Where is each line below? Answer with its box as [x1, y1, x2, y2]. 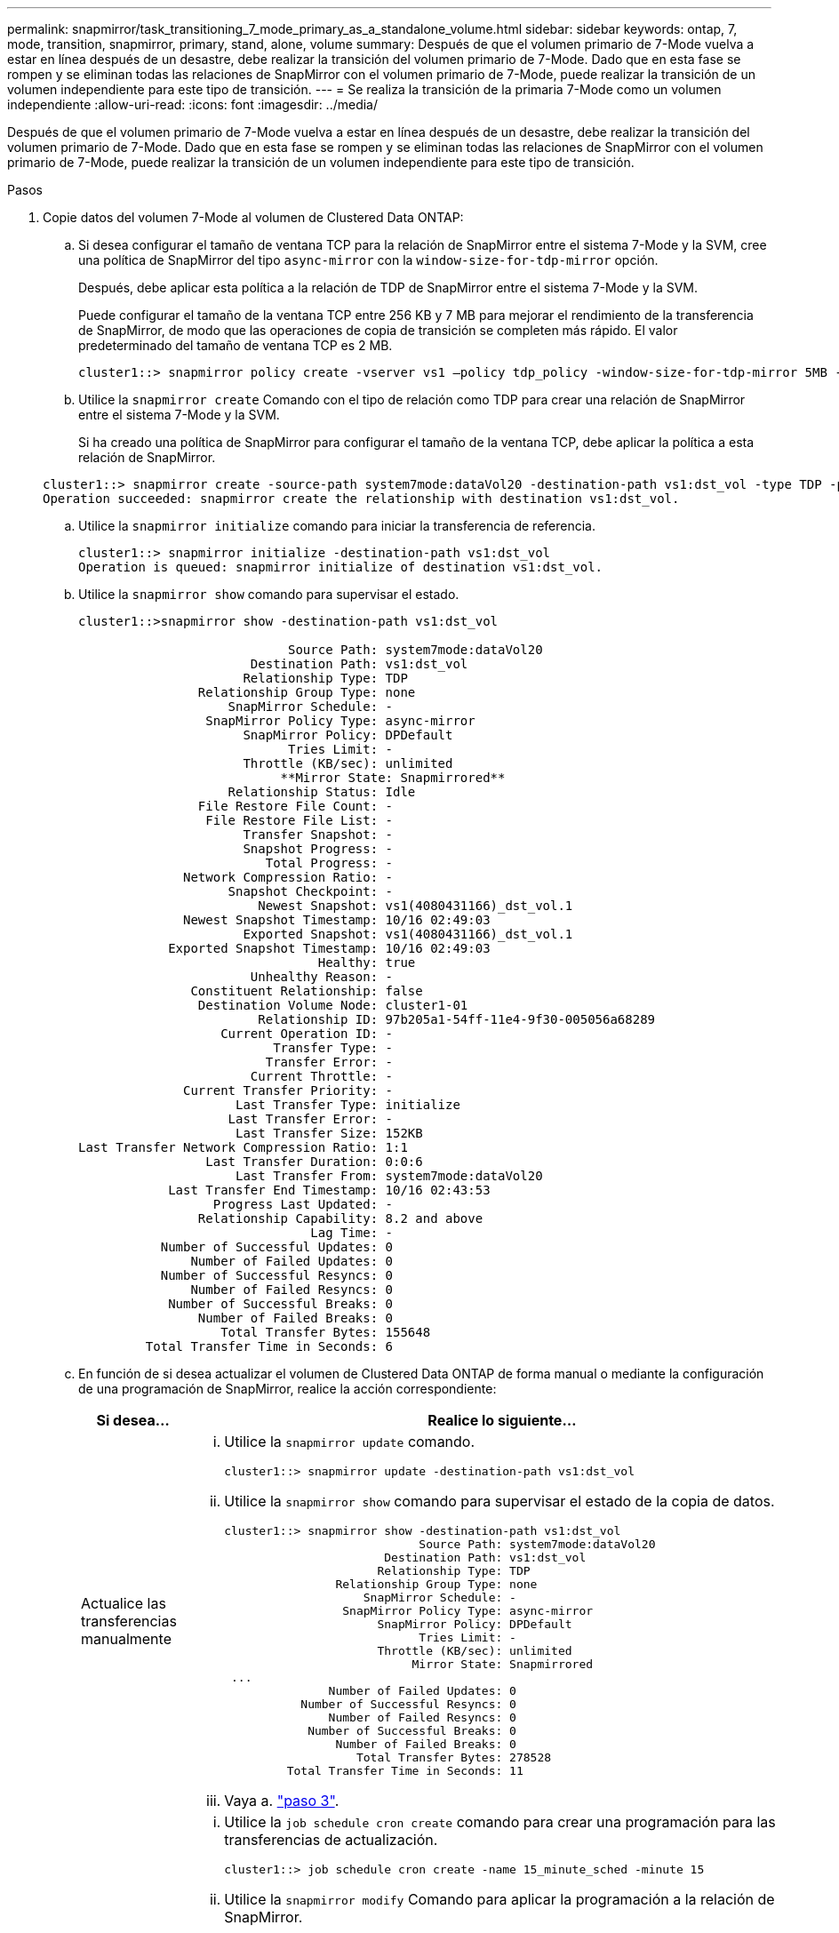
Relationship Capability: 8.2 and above [197, 1211, 483, 1226]
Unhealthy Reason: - [250, 970, 394, 984]
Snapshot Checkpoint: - [228, 884, 394, 899]
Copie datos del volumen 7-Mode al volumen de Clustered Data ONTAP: [43, 210, 464, 225]
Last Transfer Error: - [228, 1112, 394, 1126]
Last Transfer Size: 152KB [236, 1126, 423, 1140]
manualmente [81, 1630, 172, 1648]
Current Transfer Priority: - [183, 1083, 394, 1098]
